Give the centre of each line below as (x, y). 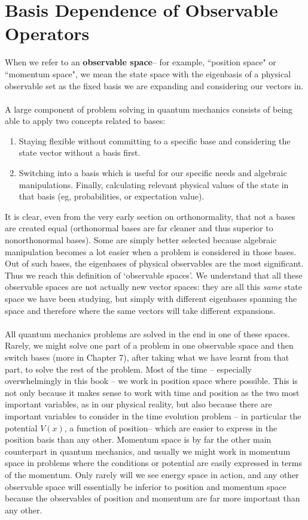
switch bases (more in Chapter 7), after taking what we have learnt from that (147, 357)
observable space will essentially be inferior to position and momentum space (146, 486)
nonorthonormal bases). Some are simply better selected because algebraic (141, 240)
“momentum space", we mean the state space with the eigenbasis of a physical (148, 73)
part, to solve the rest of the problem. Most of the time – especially (128, 369)
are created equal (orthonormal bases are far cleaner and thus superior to (139, 228)
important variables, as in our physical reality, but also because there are (138, 404)
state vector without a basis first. (80, 152)
